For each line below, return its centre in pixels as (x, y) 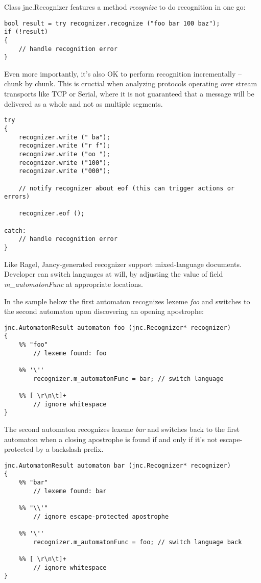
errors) (17, 197)
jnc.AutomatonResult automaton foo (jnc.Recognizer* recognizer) (117, 327)
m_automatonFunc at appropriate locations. (74, 284)
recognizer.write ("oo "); (64, 154)
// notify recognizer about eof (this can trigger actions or (127, 188)
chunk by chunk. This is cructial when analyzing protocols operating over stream (131, 83)
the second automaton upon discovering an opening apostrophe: (104, 311)
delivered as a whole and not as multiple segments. (84, 103)
